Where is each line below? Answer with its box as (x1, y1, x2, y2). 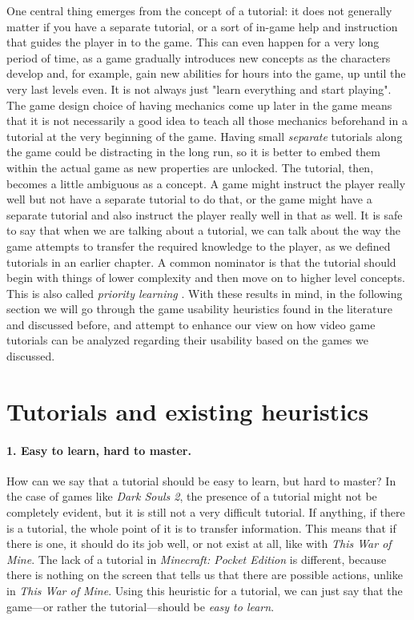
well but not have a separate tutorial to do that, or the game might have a (6, 191, 372, 207)
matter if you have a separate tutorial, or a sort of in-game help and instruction (6, 18, 398, 34)
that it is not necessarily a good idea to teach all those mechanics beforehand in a (6, 112, 408, 129)
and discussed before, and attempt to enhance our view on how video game (6, 316, 376, 332)
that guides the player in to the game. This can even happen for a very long (6, 34, 380, 50)
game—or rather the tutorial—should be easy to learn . (6, 598, 275, 614)
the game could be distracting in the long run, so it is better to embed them (6, 143, 380, 160)
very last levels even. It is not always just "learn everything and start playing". (6, 80, 392, 97)
